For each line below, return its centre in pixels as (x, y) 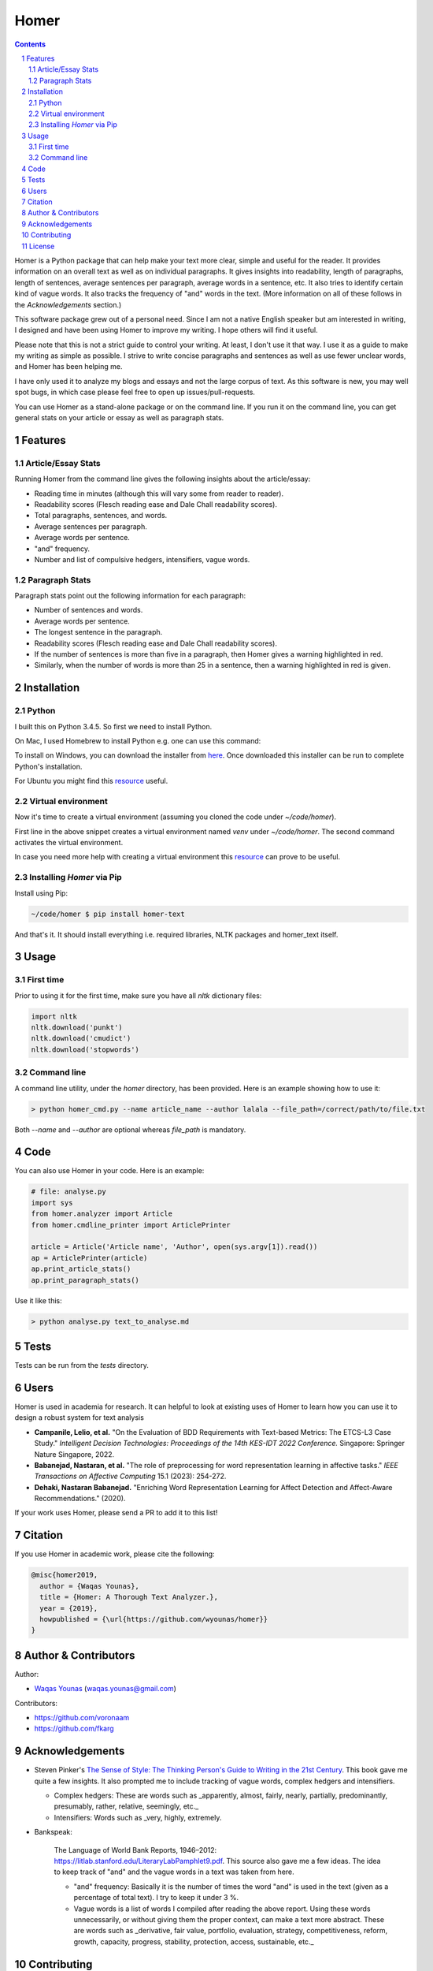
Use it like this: (38, 1300)
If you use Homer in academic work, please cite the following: (115, 1554)
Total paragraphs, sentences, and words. (101, 516)
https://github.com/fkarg (74, 1729)
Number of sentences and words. (89, 610)
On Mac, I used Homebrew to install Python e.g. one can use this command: (138, 740)
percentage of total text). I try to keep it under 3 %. (156, 1898)
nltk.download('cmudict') (81, 1038)
